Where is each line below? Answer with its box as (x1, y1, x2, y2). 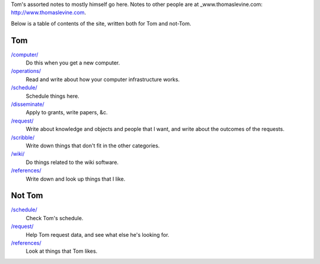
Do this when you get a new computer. (25, 59, 120, 66)
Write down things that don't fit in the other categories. (25, 142, 160, 149)
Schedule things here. (25, 92, 79, 99)
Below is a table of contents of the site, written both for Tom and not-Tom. (11, 20, 191, 27)
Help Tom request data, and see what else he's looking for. (25, 231, 169, 238)
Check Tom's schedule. (25, 214, 84, 221)
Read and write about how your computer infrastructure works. (25, 76, 180, 83)
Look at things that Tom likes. (25, 247, 98, 255)
